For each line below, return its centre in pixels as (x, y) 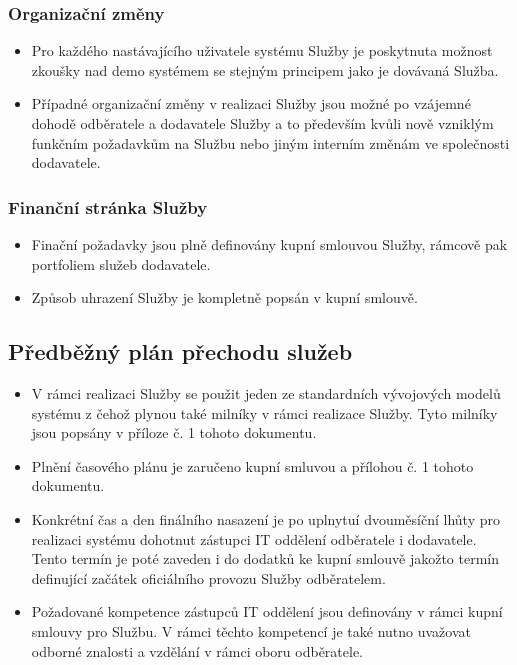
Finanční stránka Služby (108, 206)
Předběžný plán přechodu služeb (180, 351)
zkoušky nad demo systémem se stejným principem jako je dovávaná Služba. (265, 69)
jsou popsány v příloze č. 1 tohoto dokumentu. (174, 432)
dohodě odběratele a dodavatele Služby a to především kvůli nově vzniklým (262, 123)
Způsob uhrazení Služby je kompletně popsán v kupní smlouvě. (224, 297)
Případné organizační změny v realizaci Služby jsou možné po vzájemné (251, 103)
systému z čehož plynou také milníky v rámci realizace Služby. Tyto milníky (264, 412)
